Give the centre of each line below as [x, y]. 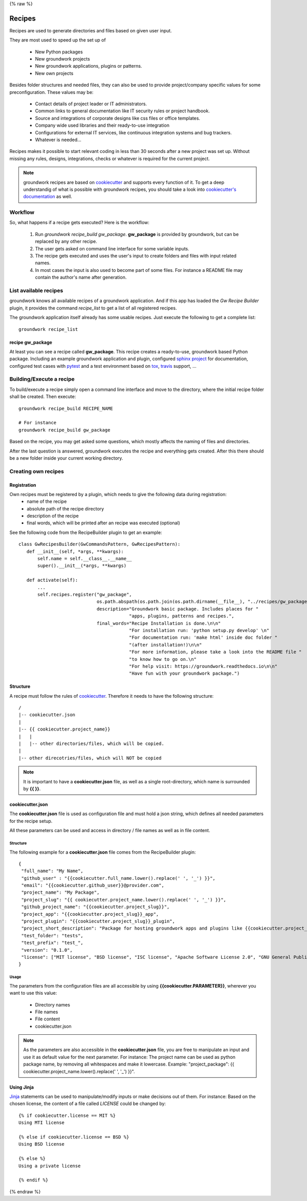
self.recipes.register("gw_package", [85, 594]
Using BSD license [42, 1144]
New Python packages [59, 52]
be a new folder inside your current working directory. [66, 458]
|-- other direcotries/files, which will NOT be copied [90, 758]
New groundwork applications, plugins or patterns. [89, 66]
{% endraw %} [25, 1192]
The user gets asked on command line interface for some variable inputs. [112, 248]
